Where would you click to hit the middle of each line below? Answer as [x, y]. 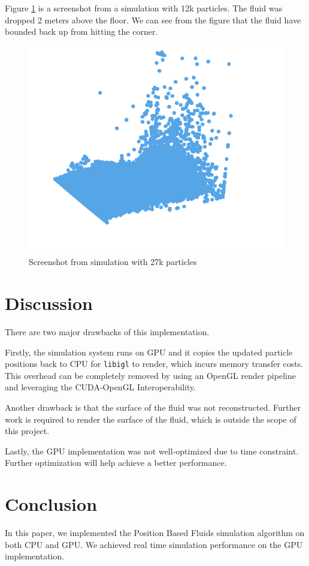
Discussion [49, 303]
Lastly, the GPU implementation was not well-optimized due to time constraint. [152, 451]
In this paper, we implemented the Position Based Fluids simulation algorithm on [155, 533]
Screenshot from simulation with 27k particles [113, 262]
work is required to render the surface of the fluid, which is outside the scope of [151, 419]
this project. [27, 431]
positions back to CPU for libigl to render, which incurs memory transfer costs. [154, 364]
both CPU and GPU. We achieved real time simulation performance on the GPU [154, 544]
